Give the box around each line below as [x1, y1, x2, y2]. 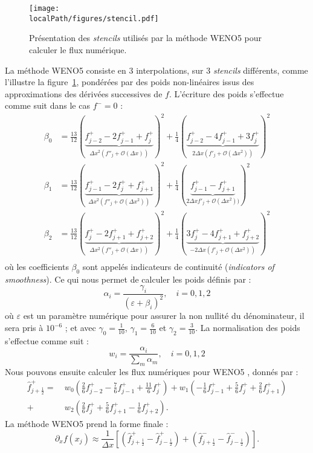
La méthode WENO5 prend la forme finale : [5, 417, 169, 429]
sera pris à [5, 321, 44, 333]
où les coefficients [5, 260, 69, 272]
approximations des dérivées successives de [5, 87, 163, 100]
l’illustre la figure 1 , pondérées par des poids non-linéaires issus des [5, 75, 254, 88]
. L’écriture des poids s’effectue [169, 87, 284, 100]
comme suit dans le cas [5, 99, 90, 112]
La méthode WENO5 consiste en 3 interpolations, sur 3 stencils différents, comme [5, 63, 308, 76]
